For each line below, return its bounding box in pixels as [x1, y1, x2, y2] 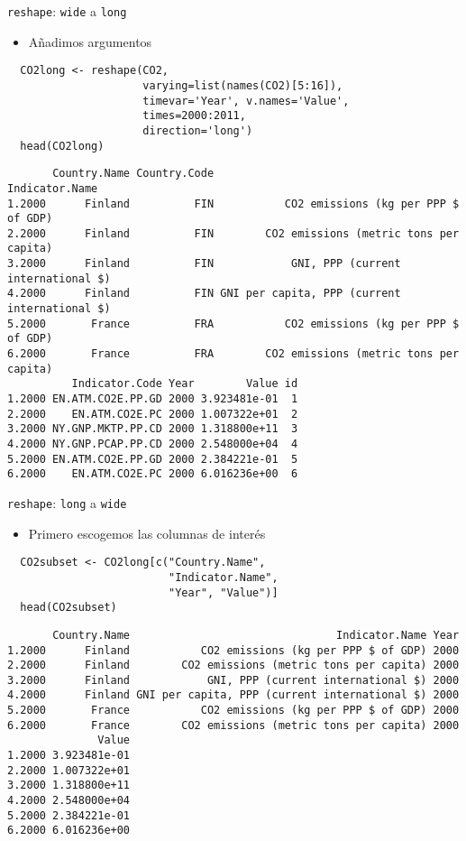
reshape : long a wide [7, 493, 127, 512]
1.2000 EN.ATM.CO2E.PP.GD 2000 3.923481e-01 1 [7, 393, 298, 406]
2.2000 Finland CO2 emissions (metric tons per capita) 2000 [7, 659, 460, 672]
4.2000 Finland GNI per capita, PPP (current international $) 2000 [7, 689, 460, 702]
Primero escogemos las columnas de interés [28, 523, 266, 542]
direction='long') [142, 124, 253, 137]
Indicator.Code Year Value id [71, 377, 298, 391]
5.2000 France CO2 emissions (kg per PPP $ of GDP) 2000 [7, 704, 460, 717]
